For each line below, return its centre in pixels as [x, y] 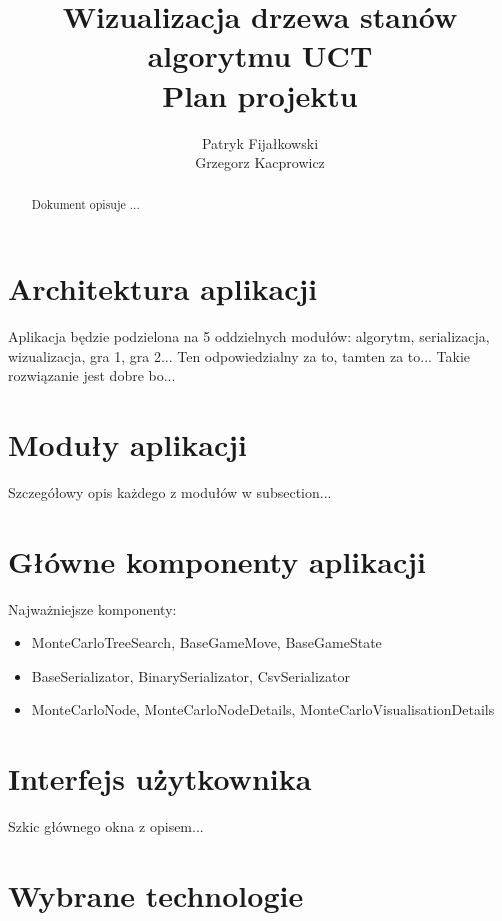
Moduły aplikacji [128, 444]
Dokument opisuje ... [85, 204]
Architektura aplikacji [163, 288]
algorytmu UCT [260, 55]
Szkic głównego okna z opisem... [106, 826]
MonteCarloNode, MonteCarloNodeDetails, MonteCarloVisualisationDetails [263, 709]
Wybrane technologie [156, 894]
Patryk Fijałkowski [260, 142]
